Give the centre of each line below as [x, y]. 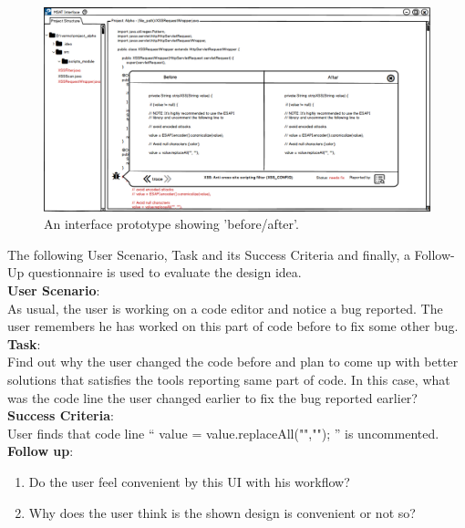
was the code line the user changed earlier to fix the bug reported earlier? [212, 397]
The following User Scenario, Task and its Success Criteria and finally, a [209, 254]
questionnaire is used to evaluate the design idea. [165, 272]
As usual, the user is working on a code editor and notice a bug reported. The [225, 308]
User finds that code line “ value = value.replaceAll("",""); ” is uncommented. [223, 433]
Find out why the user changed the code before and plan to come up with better [233, 362]
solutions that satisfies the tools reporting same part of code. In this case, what [229, 379]
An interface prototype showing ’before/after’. [171, 224]
